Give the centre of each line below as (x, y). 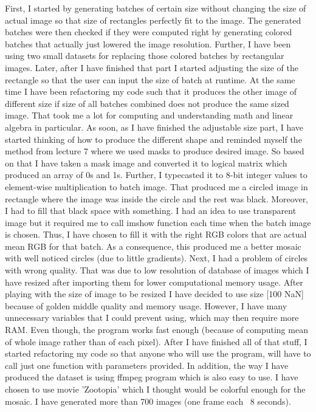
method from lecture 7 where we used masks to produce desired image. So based (155, 151)
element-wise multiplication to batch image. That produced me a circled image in (156, 186)
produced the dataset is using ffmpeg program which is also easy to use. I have (152, 377)
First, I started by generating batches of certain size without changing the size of (156, 8)
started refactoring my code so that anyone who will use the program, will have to (158, 353)
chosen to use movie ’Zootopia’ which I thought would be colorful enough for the (155, 389)
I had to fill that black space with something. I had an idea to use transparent (151, 211)
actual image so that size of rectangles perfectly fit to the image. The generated (153, 20)
